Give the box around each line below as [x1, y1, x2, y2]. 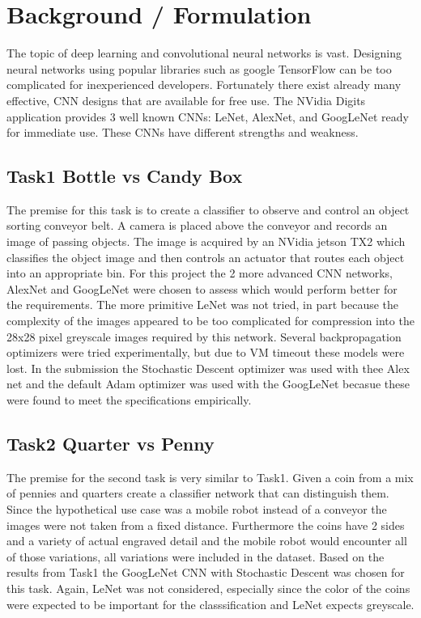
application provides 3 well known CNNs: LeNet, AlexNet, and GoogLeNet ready [6, 108, 409, 125]
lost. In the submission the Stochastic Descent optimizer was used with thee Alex [6, 359, 410, 376]
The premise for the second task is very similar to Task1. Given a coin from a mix [6, 468, 414, 485]
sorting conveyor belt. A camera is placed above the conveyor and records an [6, 217, 388, 234]
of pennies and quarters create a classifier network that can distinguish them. [6, 485, 389, 502]
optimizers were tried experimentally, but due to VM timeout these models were [6, 344, 405, 361]
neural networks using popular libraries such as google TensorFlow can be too [6, 60, 392, 77]
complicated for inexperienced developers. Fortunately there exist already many [6, 76, 402, 93]
